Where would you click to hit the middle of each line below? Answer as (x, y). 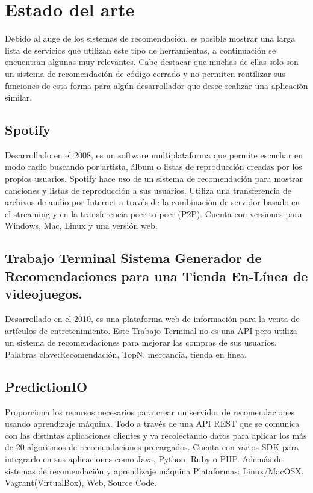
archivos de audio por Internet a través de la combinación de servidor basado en (153, 202)
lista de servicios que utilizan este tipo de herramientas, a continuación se (141, 50)
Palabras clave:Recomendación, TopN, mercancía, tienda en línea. (126, 354)
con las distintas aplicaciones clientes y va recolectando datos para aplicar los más (156, 435)
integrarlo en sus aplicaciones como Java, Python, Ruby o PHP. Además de (144, 458)
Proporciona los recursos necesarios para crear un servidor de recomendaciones (150, 411)
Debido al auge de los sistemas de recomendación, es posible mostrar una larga (150, 38)
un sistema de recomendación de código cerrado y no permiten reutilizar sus (145, 73)
